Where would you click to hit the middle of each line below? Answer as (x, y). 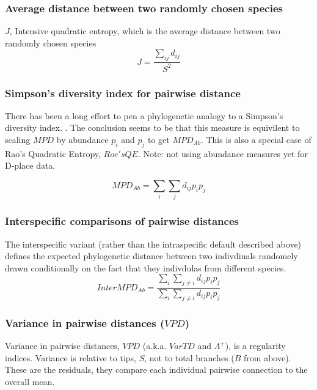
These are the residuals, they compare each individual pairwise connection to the (156, 370)
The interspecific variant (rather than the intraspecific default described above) (153, 244)
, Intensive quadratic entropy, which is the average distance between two (145, 31)
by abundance (82, 139)
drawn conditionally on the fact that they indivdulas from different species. (146, 267)
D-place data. (30, 165)
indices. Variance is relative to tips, (71, 357)
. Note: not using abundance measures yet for (223, 153)
